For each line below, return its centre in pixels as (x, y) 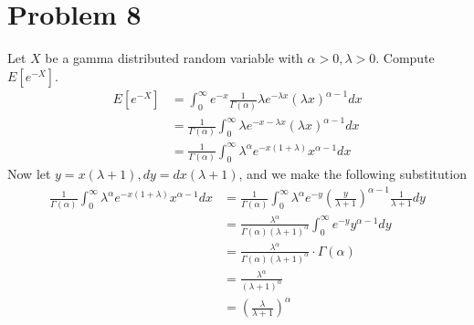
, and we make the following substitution (353, 174)
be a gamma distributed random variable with (174, 58)
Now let (29, 174)
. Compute (405, 58)
